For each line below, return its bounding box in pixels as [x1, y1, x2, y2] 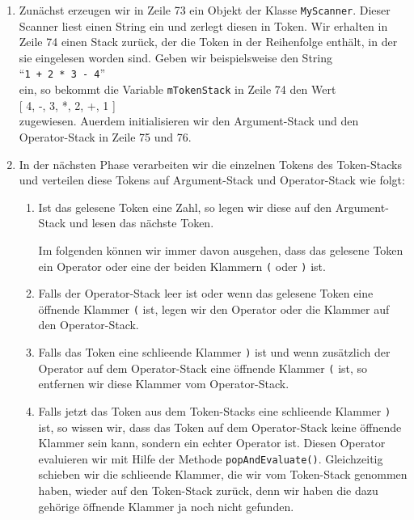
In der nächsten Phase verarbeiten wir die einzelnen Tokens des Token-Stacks [19, 155, 402, 172]
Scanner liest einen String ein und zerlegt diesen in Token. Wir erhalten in [19, 17, 388, 34]
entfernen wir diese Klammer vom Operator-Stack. [38, 375, 289, 392]
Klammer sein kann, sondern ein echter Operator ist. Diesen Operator [38, 434, 386, 451]
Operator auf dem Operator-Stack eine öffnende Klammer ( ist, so [38, 359, 368, 376]
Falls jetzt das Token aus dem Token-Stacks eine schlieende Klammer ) [38, 402, 391, 419]
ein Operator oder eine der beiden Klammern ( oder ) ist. [38, 257, 326, 274]
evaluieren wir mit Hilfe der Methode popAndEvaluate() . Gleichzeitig [38, 450, 383, 467]
